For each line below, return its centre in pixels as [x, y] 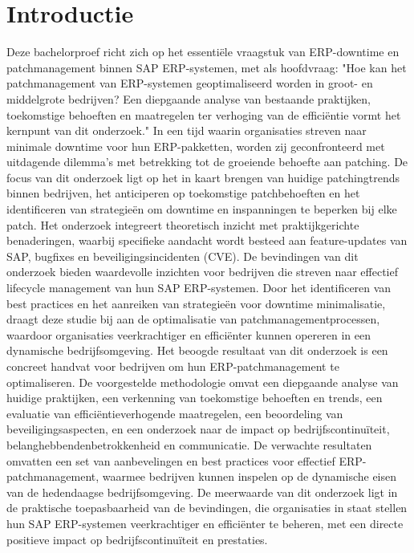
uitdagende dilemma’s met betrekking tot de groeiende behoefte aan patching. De [207, 162]
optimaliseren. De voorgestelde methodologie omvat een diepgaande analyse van [203, 382]
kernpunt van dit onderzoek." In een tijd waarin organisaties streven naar [187, 130]
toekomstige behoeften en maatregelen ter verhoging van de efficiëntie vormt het [204, 114]
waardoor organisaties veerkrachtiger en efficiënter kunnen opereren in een [189, 334]
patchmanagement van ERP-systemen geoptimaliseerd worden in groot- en [190, 83]
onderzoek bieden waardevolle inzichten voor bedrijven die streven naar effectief [202, 272]
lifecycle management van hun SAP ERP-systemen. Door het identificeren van [199, 288]
